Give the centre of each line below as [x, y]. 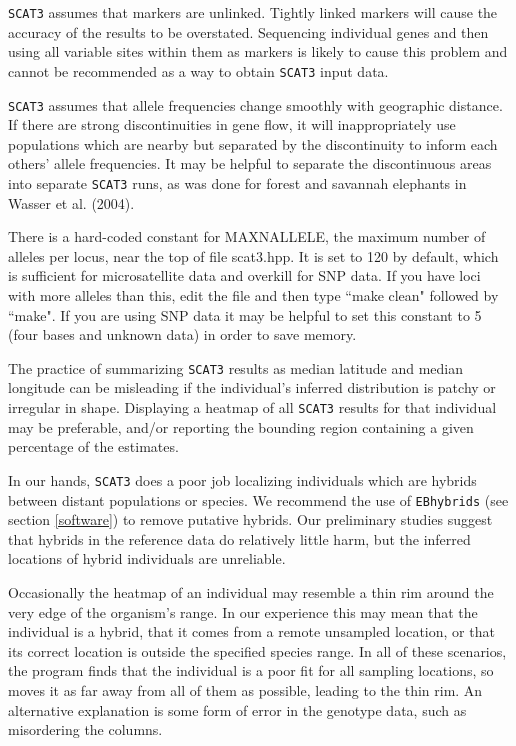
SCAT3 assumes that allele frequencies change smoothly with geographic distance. [255, 104]
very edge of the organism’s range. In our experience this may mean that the [243, 611]
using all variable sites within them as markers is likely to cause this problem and [258, 51]
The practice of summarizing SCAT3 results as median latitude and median [236, 367]
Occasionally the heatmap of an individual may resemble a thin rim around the [251, 591]
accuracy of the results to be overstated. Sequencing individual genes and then [248, 31]
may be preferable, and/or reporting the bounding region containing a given [241, 426]
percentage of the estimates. [93, 446]
